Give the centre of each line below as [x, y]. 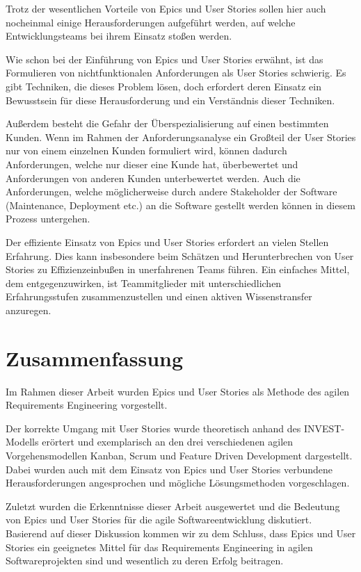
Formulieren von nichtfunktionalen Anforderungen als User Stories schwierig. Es [176, 73]
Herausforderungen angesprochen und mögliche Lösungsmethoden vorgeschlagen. [178, 483]
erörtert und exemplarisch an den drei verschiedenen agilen [168, 442]
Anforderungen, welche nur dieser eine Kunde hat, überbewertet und [152, 164]
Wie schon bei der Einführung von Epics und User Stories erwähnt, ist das [165, 59]
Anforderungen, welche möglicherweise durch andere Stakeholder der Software [171, 191]
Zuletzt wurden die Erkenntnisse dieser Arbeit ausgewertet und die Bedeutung [173, 506]
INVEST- [324, 428]
